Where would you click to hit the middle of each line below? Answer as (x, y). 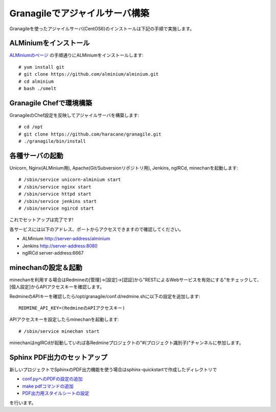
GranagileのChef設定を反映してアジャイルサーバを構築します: (74, 115)
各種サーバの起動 (36, 156)
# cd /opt (31, 127)
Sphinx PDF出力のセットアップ (59, 357)
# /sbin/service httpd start (55, 194)
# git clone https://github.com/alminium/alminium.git (89, 74)
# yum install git (42, 67)
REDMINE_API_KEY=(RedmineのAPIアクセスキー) (72, 308)
